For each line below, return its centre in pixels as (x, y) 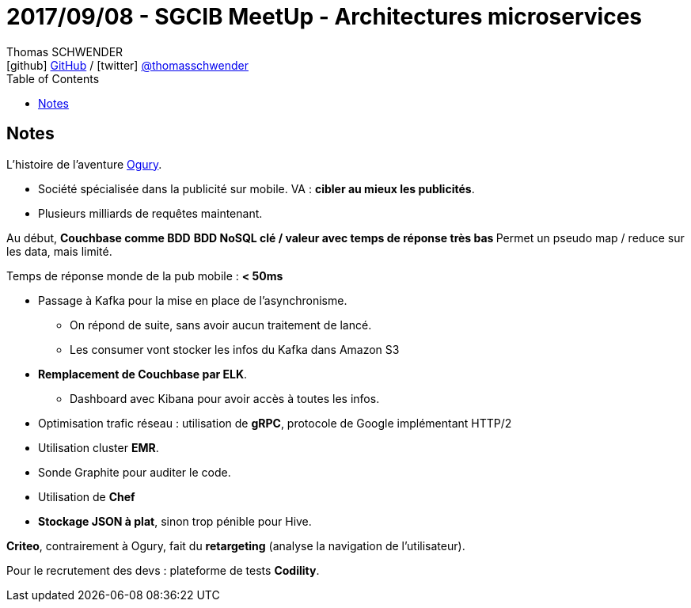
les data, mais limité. (59, 251)
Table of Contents (53, 78)
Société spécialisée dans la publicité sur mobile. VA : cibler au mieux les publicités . (256, 188)
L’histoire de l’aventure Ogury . (84, 164)
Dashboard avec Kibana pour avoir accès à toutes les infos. (225, 398)
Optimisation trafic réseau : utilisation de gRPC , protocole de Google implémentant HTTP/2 (275, 423)
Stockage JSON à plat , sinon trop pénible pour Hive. (175, 521)
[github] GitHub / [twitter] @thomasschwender (127, 65)
